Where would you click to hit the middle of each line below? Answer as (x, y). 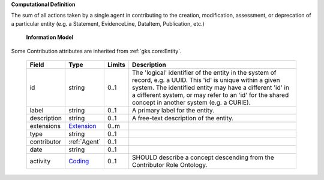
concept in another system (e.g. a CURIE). (191, 102)
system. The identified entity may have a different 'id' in (211, 87)
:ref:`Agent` (85, 142)
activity (40, 161)
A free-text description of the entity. (183, 118)
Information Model (50, 37)
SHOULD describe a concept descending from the (203, 157)
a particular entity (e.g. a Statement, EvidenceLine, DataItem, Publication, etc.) (108, 23)
